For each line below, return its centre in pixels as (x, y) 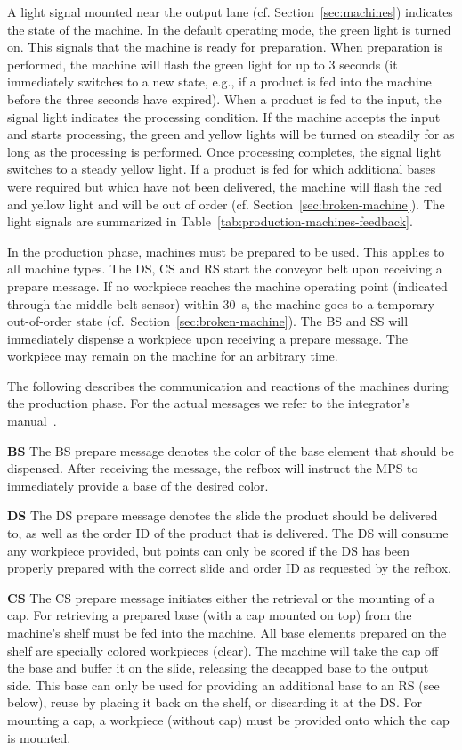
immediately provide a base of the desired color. (138, 485)
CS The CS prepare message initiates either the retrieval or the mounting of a (221, 597)
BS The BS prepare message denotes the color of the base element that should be (231, 450)
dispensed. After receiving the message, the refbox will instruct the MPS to (213, 468)
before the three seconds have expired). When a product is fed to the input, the (224, 98)
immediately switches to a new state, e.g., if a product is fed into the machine (219, 82)
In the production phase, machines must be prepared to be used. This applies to (226, 251)
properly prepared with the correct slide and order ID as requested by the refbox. (229, 568)
